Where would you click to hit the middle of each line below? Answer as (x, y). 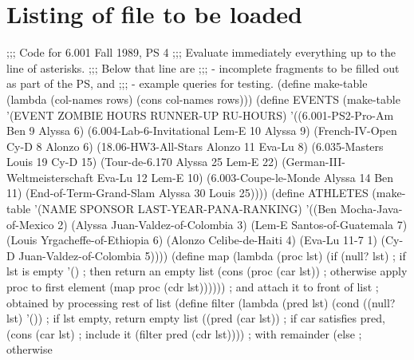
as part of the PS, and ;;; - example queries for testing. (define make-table (187, 83)
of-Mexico (30, 224)
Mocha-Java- (371, 209)
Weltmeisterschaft (50, 177)
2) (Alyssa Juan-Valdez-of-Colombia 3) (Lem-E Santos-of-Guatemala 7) (233, 224)
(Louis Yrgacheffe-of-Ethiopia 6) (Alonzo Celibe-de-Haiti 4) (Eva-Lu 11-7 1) (192, 240)
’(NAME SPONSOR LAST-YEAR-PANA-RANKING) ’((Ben (185, 209)
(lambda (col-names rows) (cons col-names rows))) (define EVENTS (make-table (203, 99)
